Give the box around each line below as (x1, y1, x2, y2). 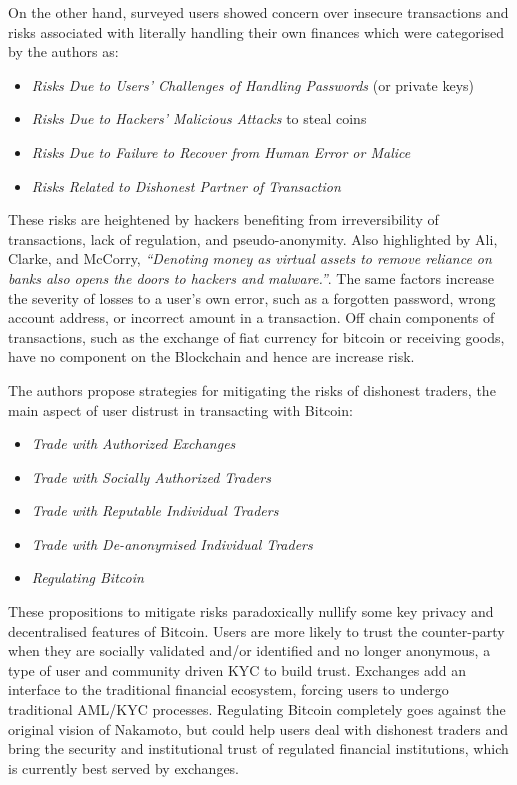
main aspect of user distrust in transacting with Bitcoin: (8, 399, 353, 420)
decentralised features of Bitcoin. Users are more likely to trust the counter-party (8, 620, 505, 641)
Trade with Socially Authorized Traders (31, 466, 271, 487)
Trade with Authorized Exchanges (31, 433, 236, 454)
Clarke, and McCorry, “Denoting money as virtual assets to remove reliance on (8, 248, 492, 269)
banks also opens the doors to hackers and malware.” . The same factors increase (8, 267, 495, 288)
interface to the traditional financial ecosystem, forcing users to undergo (8, 679, 449, 700)
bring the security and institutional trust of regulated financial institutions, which (8, 738, 509, 759)
